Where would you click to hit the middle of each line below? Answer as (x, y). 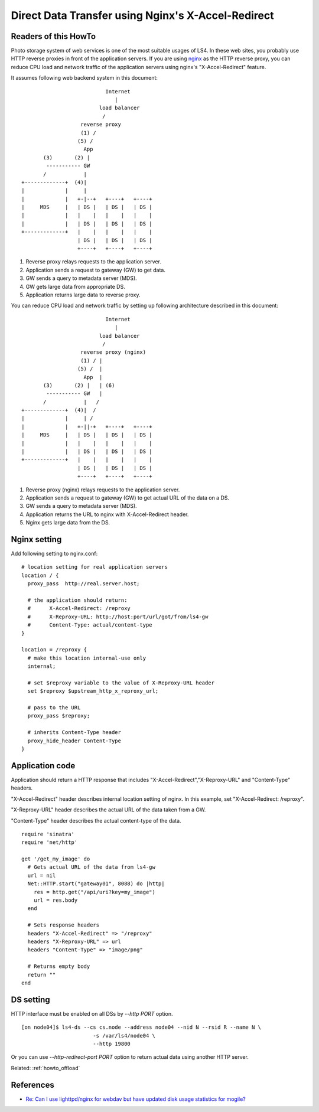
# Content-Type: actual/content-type (90, 625)
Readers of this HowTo (53, 36)
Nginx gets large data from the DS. (68, 523)
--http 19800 (112, 1044)
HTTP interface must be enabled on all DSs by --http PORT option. (92, 1013)
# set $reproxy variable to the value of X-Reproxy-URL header (121, 683)
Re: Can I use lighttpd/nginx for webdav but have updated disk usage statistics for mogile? (136, 1099)
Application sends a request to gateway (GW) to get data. (95, 270)
